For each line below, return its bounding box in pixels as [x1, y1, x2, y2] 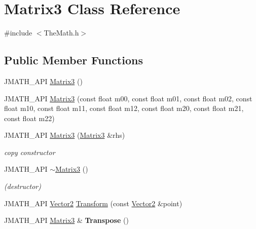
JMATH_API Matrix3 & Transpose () [4, 215, 129, 225]
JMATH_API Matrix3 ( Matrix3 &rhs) [4, 130, 125, 140]
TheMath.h [44, 27, 79, 38]
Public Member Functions [4, 52, 143, 68]
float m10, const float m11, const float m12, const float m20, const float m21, [4, 103, 244, 113]
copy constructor [4, 146, 55, 157]
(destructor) [4, 181, 41, 192]
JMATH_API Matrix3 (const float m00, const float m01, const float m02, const [4, 93, 252, 103]
